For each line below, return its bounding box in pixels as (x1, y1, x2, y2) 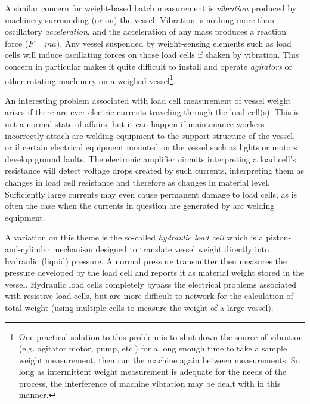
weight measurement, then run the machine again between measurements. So (18, 353, 300, 366)
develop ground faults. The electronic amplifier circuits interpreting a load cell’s (5, 152, 296, 165)
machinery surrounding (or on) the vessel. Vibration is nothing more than (5, 13, 275, 26)
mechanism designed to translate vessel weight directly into (52, 242, 269, 255)
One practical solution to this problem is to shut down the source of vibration (18, 330, 303, 343)
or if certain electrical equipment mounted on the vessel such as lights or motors (5, 141, 297, 153)
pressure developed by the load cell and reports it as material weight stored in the (5, 266, 305, 279)
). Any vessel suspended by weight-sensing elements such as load (56, 36, 292, 49)
